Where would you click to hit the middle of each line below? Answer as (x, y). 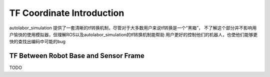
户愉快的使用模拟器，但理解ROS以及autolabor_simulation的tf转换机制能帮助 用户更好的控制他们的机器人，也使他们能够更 (133, 34)
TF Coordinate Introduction (67, 13)
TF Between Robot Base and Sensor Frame (77, 56)
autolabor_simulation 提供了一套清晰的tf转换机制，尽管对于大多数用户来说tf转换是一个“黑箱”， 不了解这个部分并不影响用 (133, 28)
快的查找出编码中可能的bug (37, 42)
